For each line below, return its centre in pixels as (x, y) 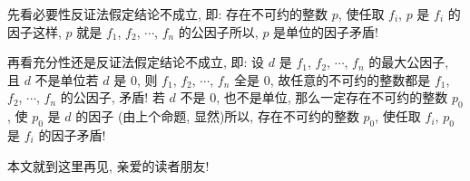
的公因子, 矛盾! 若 (113, 97)
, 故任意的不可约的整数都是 (350, 79)
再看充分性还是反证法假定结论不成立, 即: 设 (136, 62)
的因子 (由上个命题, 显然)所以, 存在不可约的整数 (217, 116)
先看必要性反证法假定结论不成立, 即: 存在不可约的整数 (168, 14)
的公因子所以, (218, 31)
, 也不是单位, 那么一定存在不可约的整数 (332, 97)
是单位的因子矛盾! (326, 31)
